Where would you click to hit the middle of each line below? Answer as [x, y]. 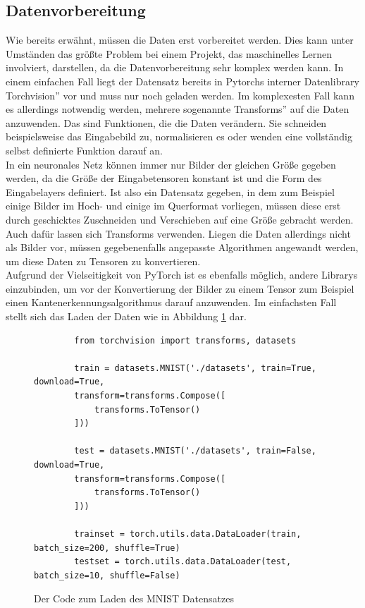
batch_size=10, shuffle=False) [107, 575]
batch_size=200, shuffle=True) [107, 548]
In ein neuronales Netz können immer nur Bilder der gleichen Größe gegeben [171, 164]
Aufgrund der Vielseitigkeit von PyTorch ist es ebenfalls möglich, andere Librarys [182, 275]
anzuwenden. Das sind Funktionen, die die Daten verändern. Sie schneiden [166, 122]
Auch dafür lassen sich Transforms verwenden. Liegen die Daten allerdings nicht [178, 233]
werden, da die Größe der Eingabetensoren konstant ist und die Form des [164, 178]
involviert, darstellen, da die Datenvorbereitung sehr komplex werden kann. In [175, 67]
